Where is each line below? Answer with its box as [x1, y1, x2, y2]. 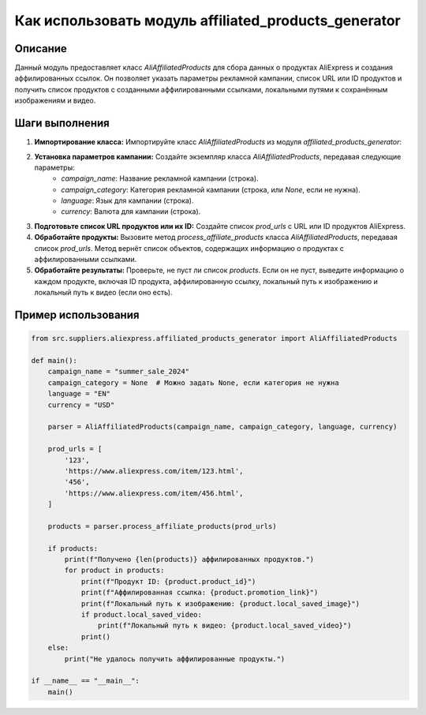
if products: [47, 544, 99, 552]
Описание [14, 42, 67, 55]
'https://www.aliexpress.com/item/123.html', [64, 466, 244, 475]
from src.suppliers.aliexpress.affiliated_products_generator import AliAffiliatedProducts [31, 334, 398, 343]
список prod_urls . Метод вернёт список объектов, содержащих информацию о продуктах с [34, 243, 345, 253]
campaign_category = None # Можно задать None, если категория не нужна [47, 378, 339, 387]
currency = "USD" [47, 400, 115, 410]
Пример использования [14, 309, 140, 322]
